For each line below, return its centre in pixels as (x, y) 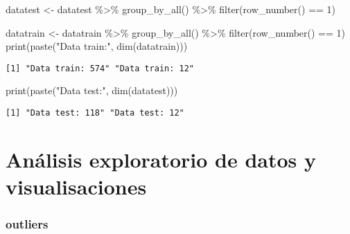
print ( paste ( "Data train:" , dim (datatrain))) (97, 46)
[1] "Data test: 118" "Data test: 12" (95, 113)
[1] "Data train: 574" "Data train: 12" (100, 68)
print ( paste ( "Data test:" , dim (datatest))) (92, 90)
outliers (27, 224)
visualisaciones (76, 187)
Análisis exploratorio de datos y (161, 159)
